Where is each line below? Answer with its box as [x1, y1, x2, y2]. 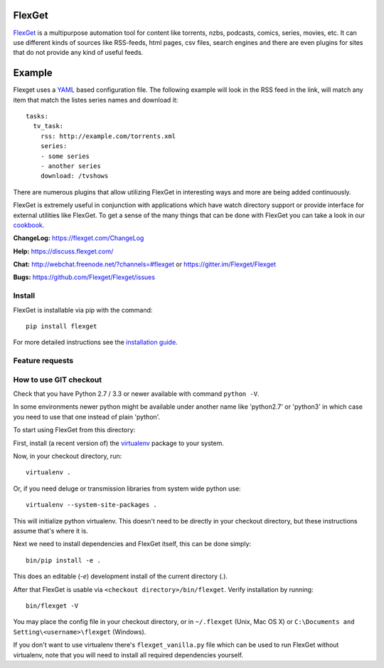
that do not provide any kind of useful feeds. [13, 48, 144, 57]
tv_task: [33, 122, 64, 130]
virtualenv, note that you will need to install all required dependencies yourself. [13, 650, 243, 659]
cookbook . [13, 221, 45, 229]
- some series [40, 152, 90, 160]
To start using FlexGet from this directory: [13, 426, 136, 434]
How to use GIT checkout [13, 375, 102, 385]
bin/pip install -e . [26, 556, 101, 564]
